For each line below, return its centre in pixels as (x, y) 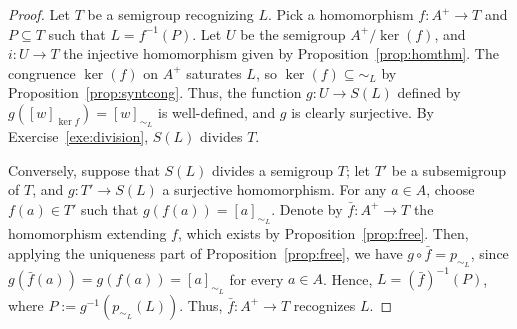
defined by (429, 92)
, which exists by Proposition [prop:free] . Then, (323, 233)
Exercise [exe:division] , (78, 136)
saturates (214, 72)
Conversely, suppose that (84, 169)
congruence (42, 72)
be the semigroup (293, 33)
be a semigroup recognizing (170, 14)
